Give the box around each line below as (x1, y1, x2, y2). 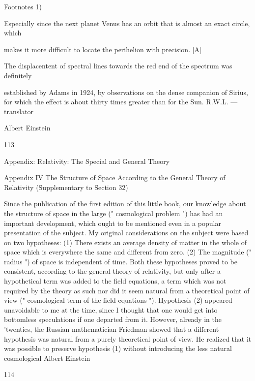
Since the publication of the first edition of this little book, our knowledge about (4, 198, 246, 209)
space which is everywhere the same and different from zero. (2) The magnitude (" (4, 247, 252, 257)
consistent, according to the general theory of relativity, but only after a (4, 266, 221, 276)
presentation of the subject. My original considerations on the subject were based (4, 227, 249, 238)
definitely (4, 70, 32, 80)
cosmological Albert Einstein (4, 352, 90, 363)
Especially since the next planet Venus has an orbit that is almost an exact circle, (4, 18, 250, 28)
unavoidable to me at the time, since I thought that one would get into (4, 304, 218, 315)
